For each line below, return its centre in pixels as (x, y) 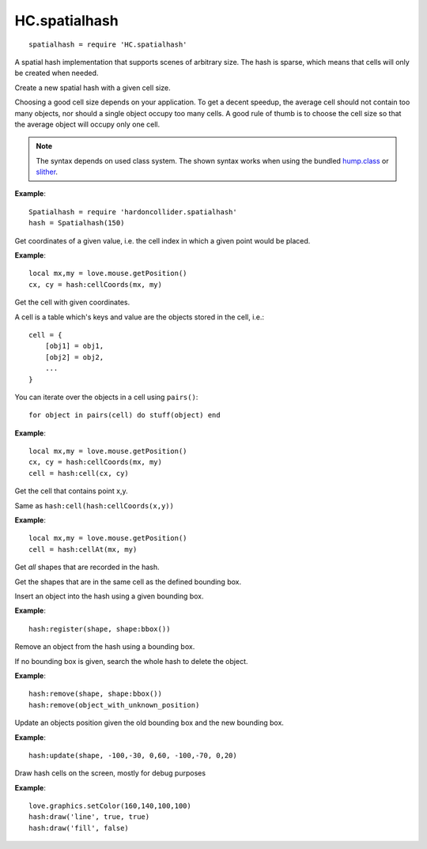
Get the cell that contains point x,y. (71, 491)
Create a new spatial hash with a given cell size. (93, 88)
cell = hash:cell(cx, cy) (79, 473)
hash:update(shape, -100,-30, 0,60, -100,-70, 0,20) (133, 755)
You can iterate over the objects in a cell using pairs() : (106, 397)
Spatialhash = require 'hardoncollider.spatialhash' (133, 212)
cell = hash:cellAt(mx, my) (83, 549)
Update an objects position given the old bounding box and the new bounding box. (149, 723)
